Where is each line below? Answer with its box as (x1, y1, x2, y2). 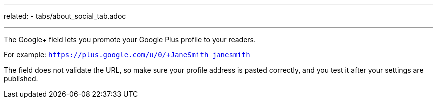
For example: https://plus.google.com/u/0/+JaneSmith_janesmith (4, 51, 250, 59)
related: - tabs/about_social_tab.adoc (4, 12, 126, 20)
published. (4, 74, 38, 83)
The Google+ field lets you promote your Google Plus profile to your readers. (4, 35, 256, 44)
